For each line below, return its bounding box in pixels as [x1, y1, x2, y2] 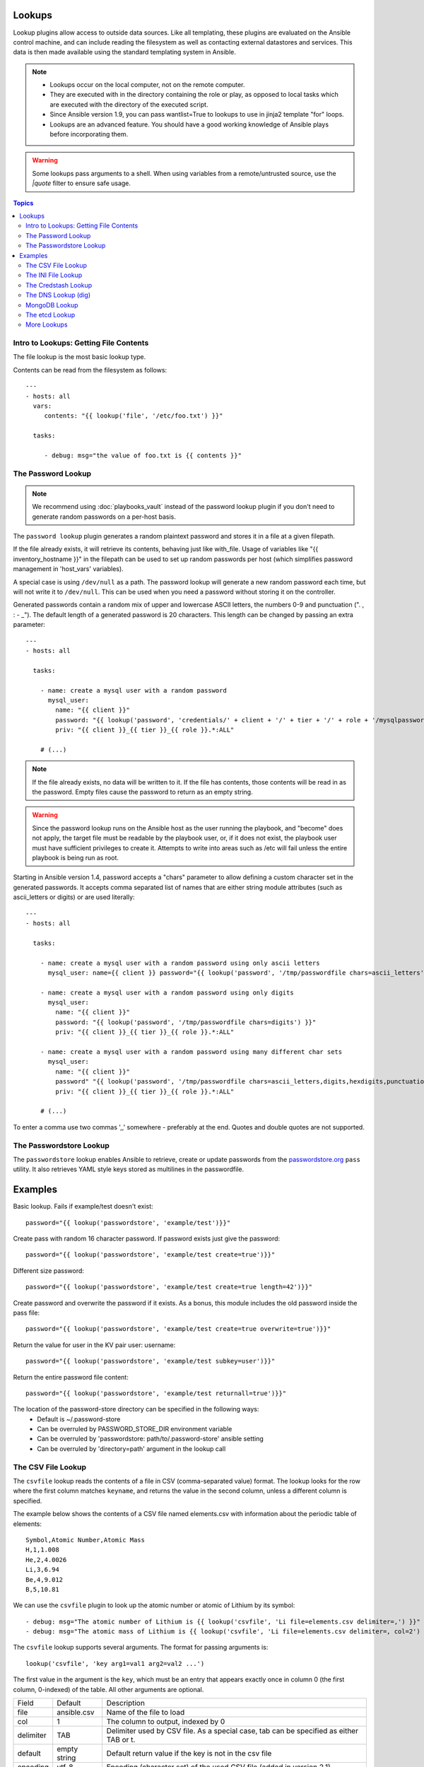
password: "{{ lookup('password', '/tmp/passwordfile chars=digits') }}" [55, 1018, 317, 1026]
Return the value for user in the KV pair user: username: [13, 1340, 176, 1349]
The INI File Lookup [25, 271, 83, 279]
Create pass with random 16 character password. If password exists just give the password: [13, 1234, 281, 1243]
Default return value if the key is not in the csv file [106, 1749, 272, 1759]
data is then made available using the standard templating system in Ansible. [13, 48, 236, 57]
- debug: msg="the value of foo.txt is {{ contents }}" [44, 451, 242, 459]
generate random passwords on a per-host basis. [32, 512, 176, 521]
